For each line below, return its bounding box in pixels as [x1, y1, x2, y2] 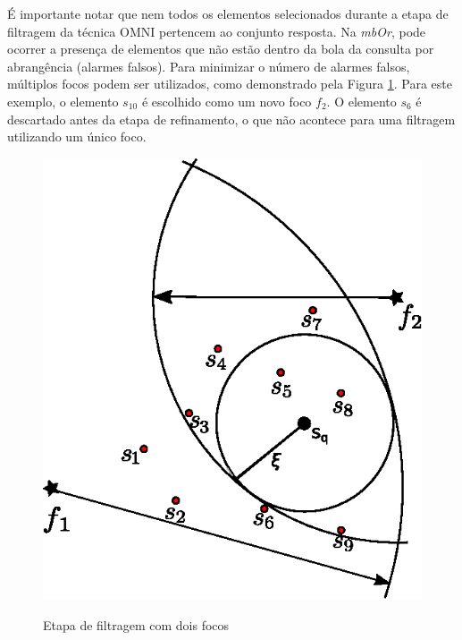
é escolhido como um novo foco [141, 91, 312, 110]
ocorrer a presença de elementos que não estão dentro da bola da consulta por [7, 39, 434, 58]
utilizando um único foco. [7, 127, 147, 146]
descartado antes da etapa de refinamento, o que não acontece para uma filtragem [7, 109, 456, 128]
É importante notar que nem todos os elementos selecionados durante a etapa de [7, 4, 449, 22]
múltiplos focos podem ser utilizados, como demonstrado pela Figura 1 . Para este [7, 74, 453, 93]
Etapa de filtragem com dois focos [43, 615, 230, 634]
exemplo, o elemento [7, 91, 119, 110]
